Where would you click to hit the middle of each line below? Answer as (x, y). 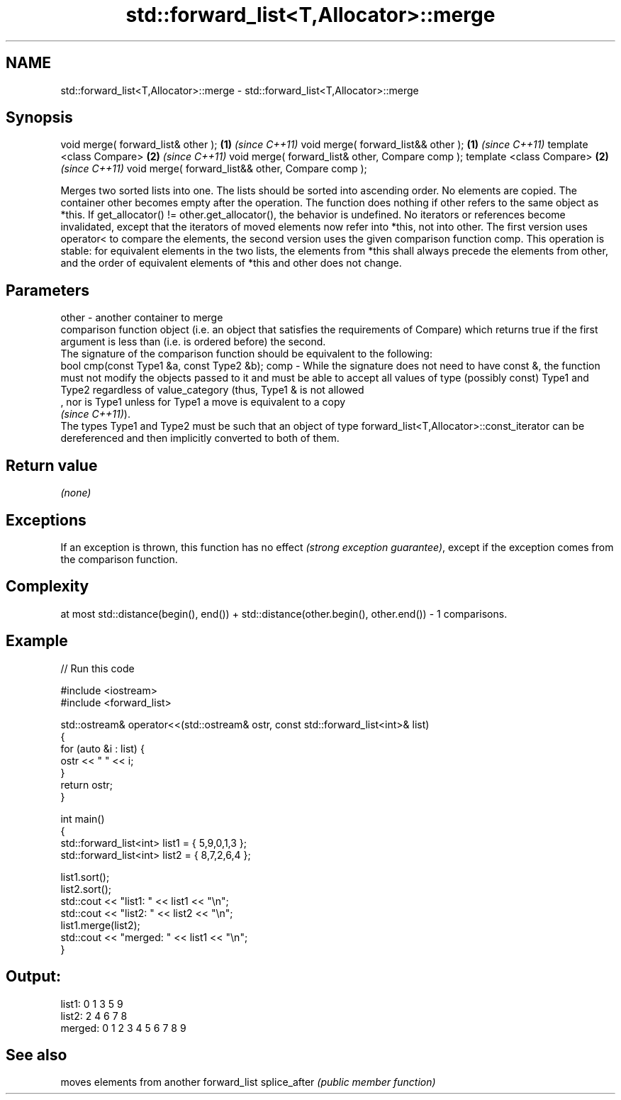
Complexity (47, 587)
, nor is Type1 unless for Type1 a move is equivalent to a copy (203, 402)
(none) (76, 493)
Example (37, 641)
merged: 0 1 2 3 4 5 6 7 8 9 (123, 1028)
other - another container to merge (142, 318)
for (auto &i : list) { (102, 748)
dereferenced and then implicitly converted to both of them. (200, 438)
